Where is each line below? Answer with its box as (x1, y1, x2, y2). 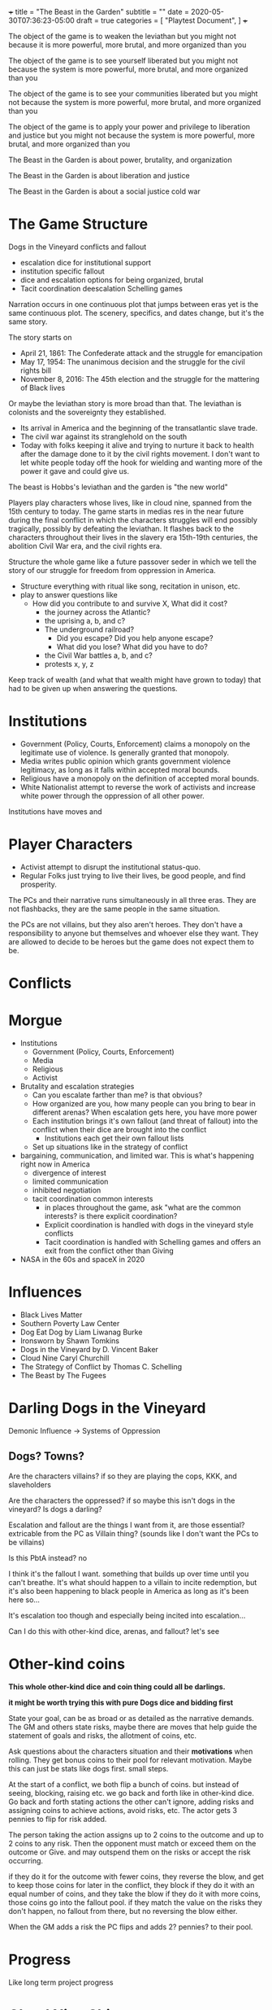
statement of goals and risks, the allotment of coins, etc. (8, 1730, 197, 1741)
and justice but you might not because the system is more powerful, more (8, 130, 256, 140)
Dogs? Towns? (8, 1449, 85, 1464)
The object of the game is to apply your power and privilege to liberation (8, 122, 250, 131)
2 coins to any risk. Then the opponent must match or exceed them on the (8, 1838, 257, 1848)
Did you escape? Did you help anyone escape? (56, 633, 214, 642)
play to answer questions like (19, 589, 118, 599)
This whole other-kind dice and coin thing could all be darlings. (8, 1681, 226, 1692)
